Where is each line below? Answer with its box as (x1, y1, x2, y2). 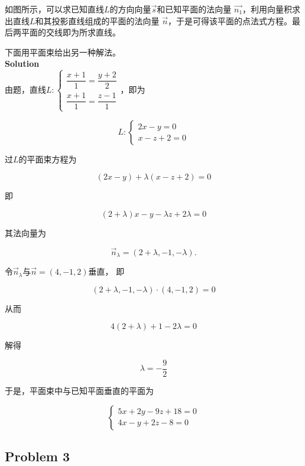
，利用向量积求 (242, 3, 301, 15)
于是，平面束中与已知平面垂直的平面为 (5, 384, 154, 396)
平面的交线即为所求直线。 (21, 26, 121, 38)
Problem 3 (5, 447, 70, 465)
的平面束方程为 (18, 152, 77, 165)
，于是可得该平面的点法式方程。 (168, 14, 292, 27)
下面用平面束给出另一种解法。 (5, 45, 121, 58)
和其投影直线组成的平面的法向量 (35, 14, 160, 27)
